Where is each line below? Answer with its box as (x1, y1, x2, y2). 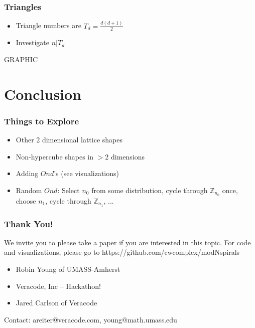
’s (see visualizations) (54, 168, 119, 179)
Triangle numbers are (16, 20, 81, 31)
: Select (57, 185, 80, 195)
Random (16, 185, 42, 195)
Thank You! (4, 217, 53, 230)
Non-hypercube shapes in (16, 151, 94, 161)
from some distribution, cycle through (91, 185, 208, 195)
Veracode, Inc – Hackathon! (16, 280, 101, 291)
